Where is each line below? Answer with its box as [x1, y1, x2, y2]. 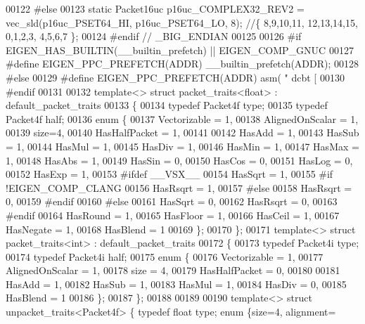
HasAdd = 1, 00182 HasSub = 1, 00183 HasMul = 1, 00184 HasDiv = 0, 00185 [6, 276, 347, 291]
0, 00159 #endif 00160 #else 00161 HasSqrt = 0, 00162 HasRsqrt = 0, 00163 [6, 194, 338, 209]
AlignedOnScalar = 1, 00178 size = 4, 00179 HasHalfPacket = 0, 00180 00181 [6, 263, 340, 278]
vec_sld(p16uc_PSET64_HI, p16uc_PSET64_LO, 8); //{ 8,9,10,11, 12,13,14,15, [6, 15, 358, 30]
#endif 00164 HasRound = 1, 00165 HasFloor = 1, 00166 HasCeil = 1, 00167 [6, 207, 340, 222]
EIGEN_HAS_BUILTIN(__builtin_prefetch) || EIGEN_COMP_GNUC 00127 [6, 42, 354, 57]
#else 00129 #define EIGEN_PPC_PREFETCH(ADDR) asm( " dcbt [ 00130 [6, 70, 345, 84]
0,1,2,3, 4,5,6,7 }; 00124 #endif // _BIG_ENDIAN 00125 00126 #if [6, 29, 302, 44]
